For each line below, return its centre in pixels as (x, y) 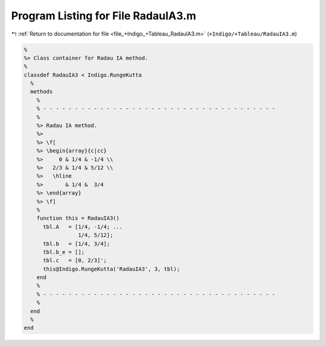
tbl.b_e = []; (64, 252)
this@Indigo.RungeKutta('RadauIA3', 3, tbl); (112, 269)
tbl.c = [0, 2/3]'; (75, 260)
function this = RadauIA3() (78, 218)
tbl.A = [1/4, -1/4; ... (83, 227)
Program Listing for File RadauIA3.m (104, 16)
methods (42, 92)
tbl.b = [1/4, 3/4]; (77, 244)
